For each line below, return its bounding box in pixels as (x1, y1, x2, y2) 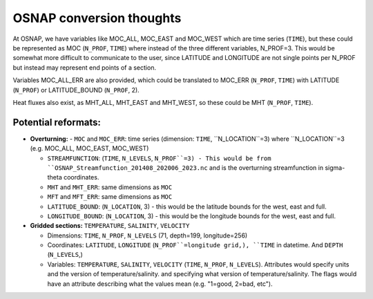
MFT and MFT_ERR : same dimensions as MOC (47, 193, 173, 201)
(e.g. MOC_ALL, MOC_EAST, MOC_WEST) (30, 144, 149, 153)
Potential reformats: (12, 116, 102, 128)
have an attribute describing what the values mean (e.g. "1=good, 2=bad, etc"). (47, 280, 273, 288)
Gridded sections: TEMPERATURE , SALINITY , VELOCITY (30, 222, 190, 230)
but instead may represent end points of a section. (12, 63, 157, 72)
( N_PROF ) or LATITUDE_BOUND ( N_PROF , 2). (12, 86, 140, 94)
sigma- (325, 163, 345, 172)
